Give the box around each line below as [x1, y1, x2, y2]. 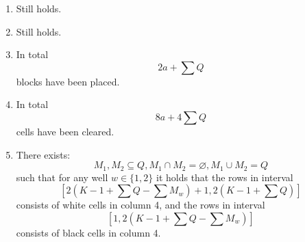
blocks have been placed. [16, 74, 120, 88]
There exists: [16, 147, 71, 161]
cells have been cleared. [16, 124, 114, 138]
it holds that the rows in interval [156, 170, 293, 184]
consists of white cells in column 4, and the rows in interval [16, 198, 265, 212]
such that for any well [16, 170, 108, 184]
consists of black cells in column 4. [16, 225, 161, 239]
